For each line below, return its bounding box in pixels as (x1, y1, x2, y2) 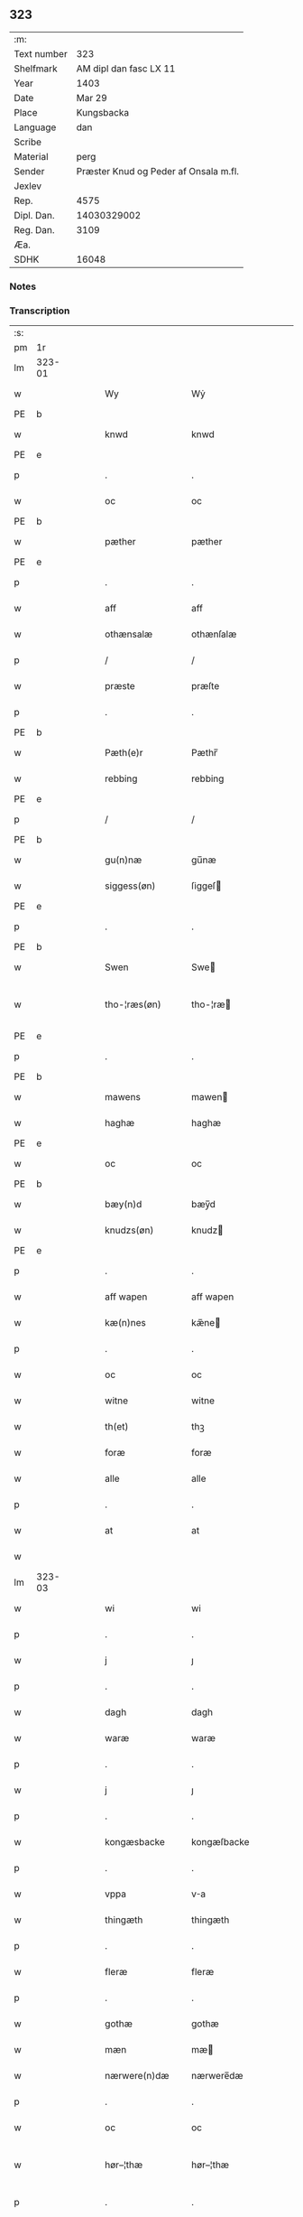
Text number (14, 47, 68, 60)
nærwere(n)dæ (105, 2070, 170, 2082)
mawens (105, 1091, 142, 1104)
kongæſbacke (190, 1836, 250, 1849)
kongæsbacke (105, 1836, 165, 1849)
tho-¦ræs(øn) (105, 998, 161, 1011)
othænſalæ (190, 628, 237, 640)
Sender (14, 164, 45, 177)
